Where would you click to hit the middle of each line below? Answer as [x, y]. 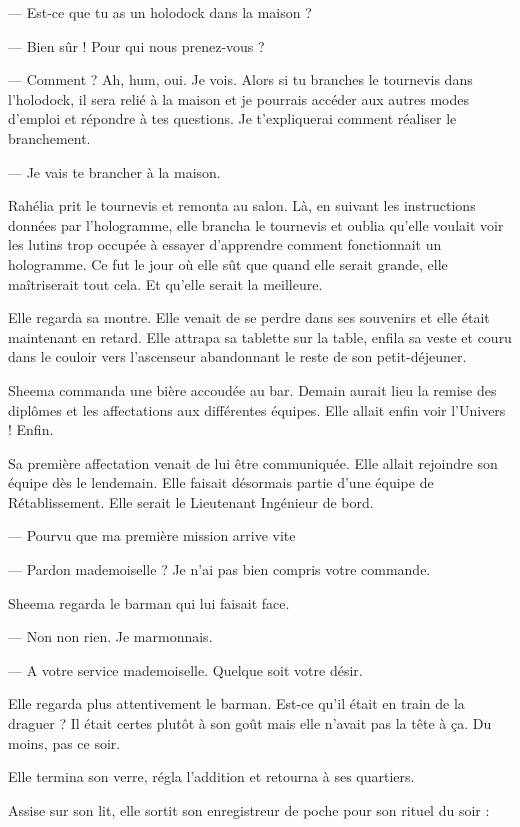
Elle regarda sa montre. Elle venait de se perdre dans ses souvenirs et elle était [249, 317]
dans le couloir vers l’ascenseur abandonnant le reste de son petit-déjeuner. [237, 356]
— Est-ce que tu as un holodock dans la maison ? [160, 12]
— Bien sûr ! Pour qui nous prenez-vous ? [136, 45]
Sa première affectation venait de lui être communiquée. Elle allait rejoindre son [253, 462]
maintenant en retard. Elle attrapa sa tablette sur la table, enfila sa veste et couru [260, 336]
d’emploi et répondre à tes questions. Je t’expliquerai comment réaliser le [232, 118]
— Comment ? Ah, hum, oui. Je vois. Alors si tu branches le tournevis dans [240, 79]
